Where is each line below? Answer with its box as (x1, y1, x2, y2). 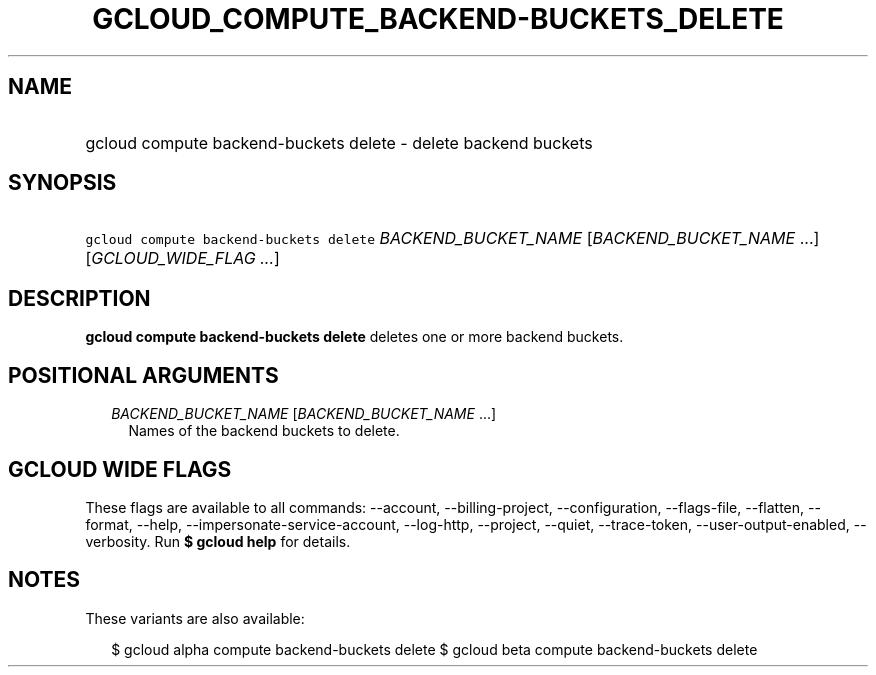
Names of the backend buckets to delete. (128, 422, 400, 440)
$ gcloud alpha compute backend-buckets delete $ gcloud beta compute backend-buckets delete (111, 640, 758, 658)
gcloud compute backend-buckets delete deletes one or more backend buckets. (85, 328, 624, 346)
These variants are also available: (85, 609, 305, 627)
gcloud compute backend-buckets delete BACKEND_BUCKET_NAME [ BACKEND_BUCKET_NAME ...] (85, 228, 820, 249)
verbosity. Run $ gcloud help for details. (85, 532, 351, 550)
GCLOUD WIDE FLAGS (8, 456, 232, 482)
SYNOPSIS (8, 170, 117, 196)
